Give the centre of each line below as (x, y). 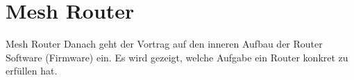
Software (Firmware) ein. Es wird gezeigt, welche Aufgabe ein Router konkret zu (177, 57)
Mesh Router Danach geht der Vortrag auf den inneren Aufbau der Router (164, 44)
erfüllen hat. (32, 71)
